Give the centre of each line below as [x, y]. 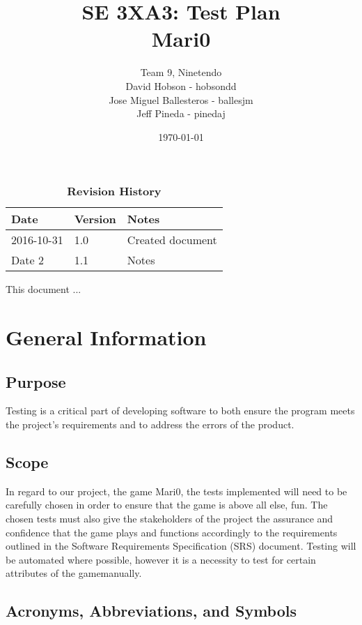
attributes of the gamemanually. [74, 573]
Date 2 [27, 260]
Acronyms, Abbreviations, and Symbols [151, 611]
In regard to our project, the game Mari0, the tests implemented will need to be [176, 491]
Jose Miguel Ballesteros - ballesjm [181, 99]
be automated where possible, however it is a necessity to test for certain [161, 559]
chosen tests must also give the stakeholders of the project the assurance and [170, 519]
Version [95, 219]
